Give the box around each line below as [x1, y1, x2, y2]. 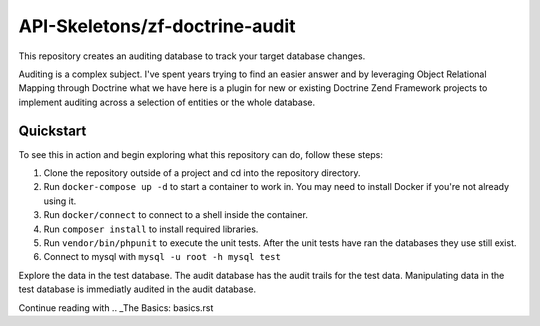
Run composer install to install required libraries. [43, 223, 259, 235]
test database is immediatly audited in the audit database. [18, 283, 257, 295]
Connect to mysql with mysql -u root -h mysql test [43, 251, 282, 263]
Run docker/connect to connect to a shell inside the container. [43, 209, 309, 221]
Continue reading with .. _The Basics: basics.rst [18, 301, 214, 314]
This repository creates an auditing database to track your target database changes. [18, 50, 366, 62]
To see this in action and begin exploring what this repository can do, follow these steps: [18, 148, 384, 160]
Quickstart [18, 122, 87, 139]
